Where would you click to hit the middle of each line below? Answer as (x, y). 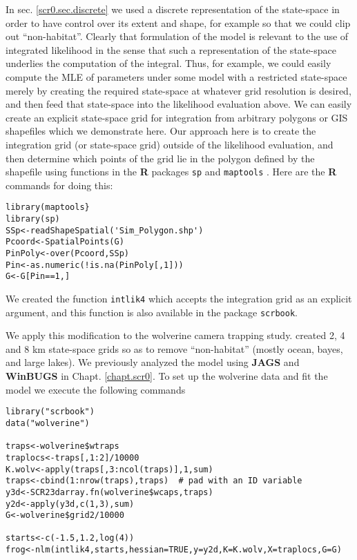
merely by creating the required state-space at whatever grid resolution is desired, (178, 90)
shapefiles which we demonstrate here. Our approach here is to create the (161, 131)
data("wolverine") (48, 423)
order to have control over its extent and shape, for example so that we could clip (178, 22)
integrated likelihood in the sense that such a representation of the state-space (171, 49)
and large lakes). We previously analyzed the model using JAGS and (153, 362)
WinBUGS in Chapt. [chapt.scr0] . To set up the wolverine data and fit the (167, 376)
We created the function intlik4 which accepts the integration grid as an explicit (179, 298)
